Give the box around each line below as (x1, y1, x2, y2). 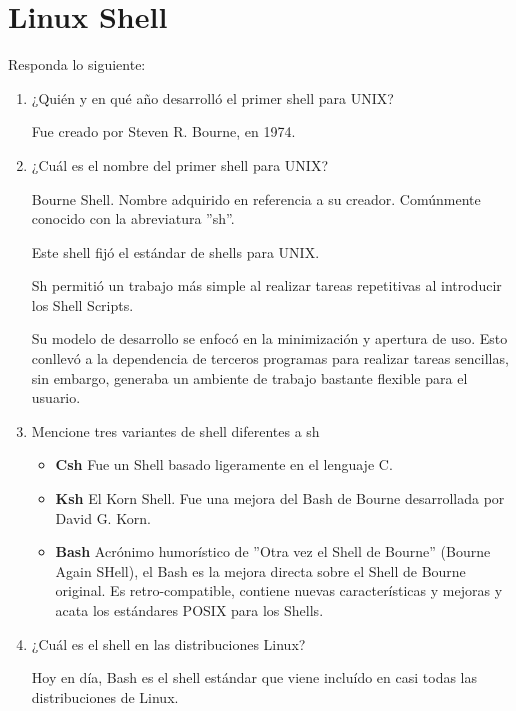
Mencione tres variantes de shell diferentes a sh (31, 420, 320, 441)
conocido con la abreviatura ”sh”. (31, 208, 235, 229)
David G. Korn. (55, 507, 151, 528)
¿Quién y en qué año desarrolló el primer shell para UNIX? (31, 87, 394, 108)
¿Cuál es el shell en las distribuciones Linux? (31, 633, 306, 654)
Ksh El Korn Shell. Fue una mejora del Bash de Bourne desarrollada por (55, 488, 505, 509)
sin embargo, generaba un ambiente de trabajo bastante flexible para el (31, 367, 468, 388)
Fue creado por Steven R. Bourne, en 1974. (31, 121, 296, 142)
